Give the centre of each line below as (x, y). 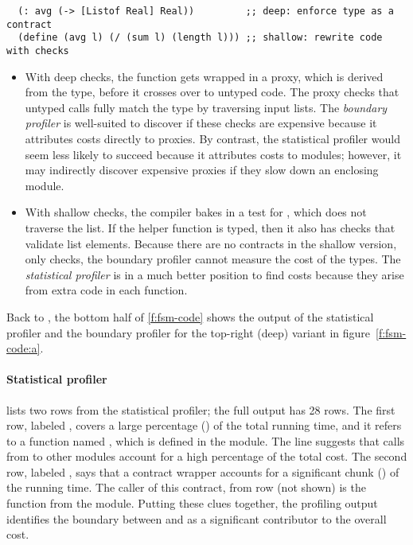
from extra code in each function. (106, 290)
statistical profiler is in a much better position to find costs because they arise (214, 274)
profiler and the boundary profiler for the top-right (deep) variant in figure (189, 332)
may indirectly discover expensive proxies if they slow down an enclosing (202, 170)
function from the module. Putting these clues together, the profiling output (192, 503)
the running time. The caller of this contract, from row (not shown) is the (186, 487)
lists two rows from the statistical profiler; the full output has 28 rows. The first (201, 409)
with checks (38, 51)
